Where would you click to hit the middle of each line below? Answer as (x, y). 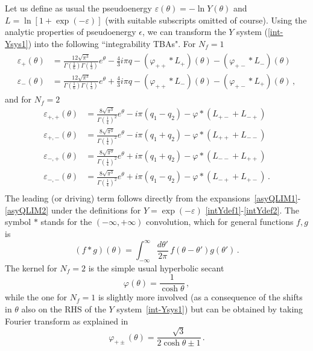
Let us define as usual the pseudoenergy (78, 8)
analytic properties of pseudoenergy (71, 32)
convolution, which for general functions (220, 222)
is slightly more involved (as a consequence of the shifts (200, 297)
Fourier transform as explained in (67, 321)
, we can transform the (184, 32)
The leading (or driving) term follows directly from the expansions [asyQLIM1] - (153, 198)
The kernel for (31, 267)
